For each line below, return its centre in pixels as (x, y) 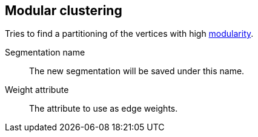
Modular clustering (64, 11)
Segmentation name (45, 53)
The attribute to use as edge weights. (104, 109)
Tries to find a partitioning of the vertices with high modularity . (129, 34)
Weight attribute (37, 90)
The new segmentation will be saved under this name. (137, 71)
